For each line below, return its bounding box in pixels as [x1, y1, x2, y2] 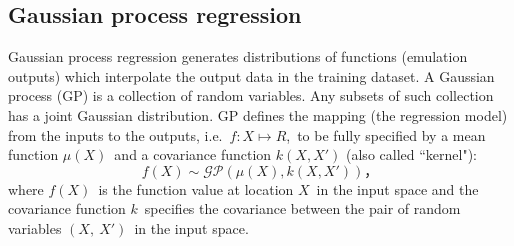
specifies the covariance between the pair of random [144, 198, 461, 219]
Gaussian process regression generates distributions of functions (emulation [8, 46, 468, 67]
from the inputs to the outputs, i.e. [8, 124, 223, 145]
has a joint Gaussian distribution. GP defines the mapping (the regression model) [8, 104, 508, 125]
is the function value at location [98, 178, 294, 199]
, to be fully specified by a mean [286, 124, 486, 145]
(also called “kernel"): [346, 144, 477, 165]
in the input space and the [316, 178, 479, 199]
